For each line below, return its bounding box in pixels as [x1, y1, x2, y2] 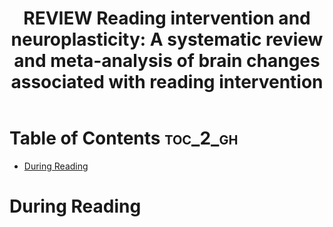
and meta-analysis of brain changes [13, 50, 321, 72]
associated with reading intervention [10, 71, 324, 94]
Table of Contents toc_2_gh [9, 127, 239, 150]
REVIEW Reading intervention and [23, 7, 311, 30]
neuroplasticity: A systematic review [10, 28, 324, 51]
